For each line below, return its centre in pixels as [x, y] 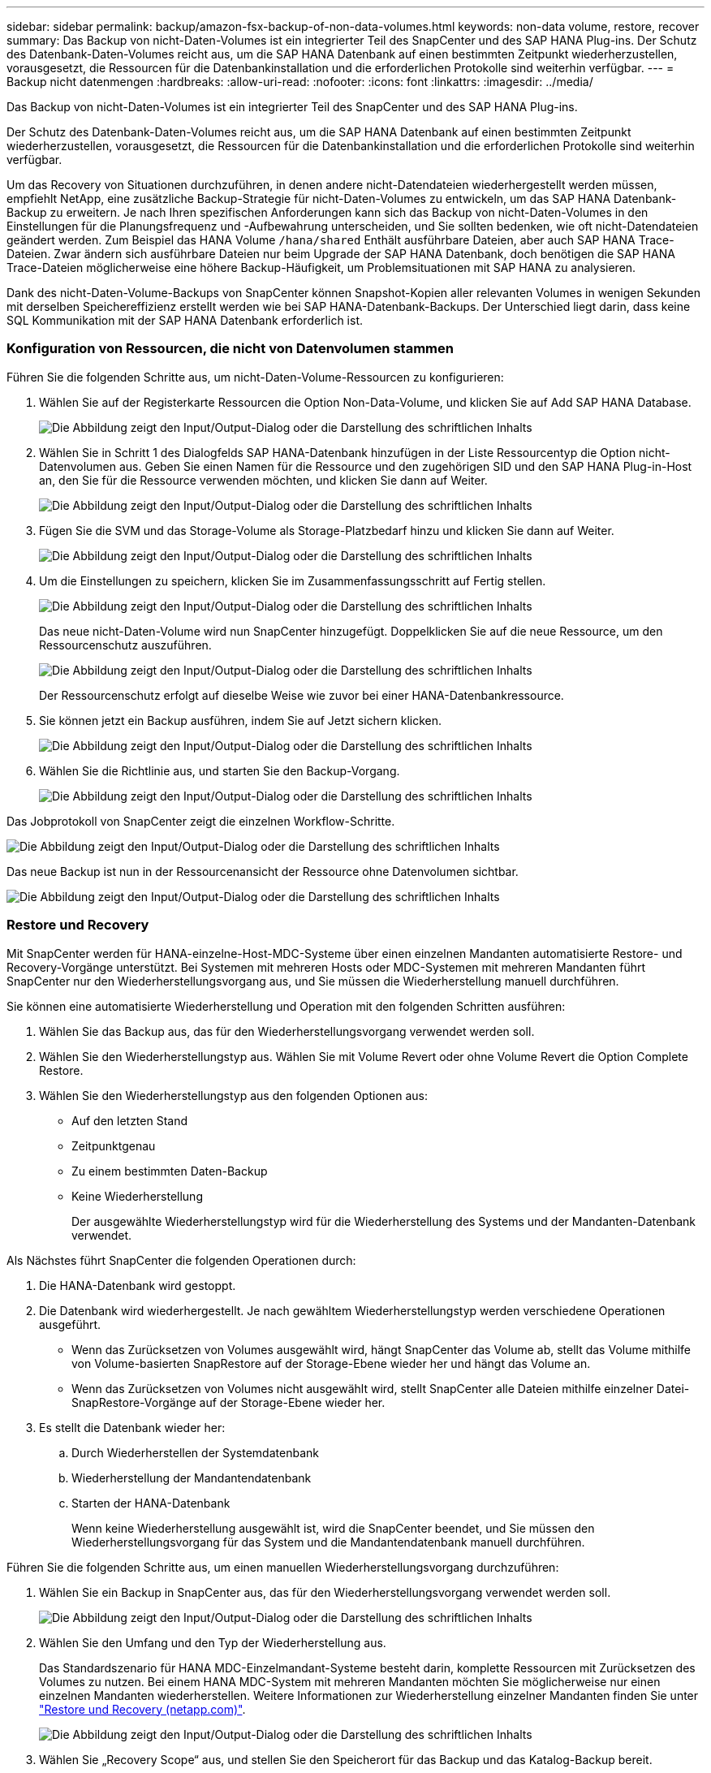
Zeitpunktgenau [114, 1145]
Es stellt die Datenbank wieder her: [132, 1427]
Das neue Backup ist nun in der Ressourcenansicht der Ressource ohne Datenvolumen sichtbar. [263, 871]
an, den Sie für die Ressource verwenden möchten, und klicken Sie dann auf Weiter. [263, 480]
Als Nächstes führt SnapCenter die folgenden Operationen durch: [181, 1260]
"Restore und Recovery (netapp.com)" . [142, 1709]
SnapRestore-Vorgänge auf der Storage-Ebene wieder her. [228, 1402]
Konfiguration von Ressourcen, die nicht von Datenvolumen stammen [230, 349]
